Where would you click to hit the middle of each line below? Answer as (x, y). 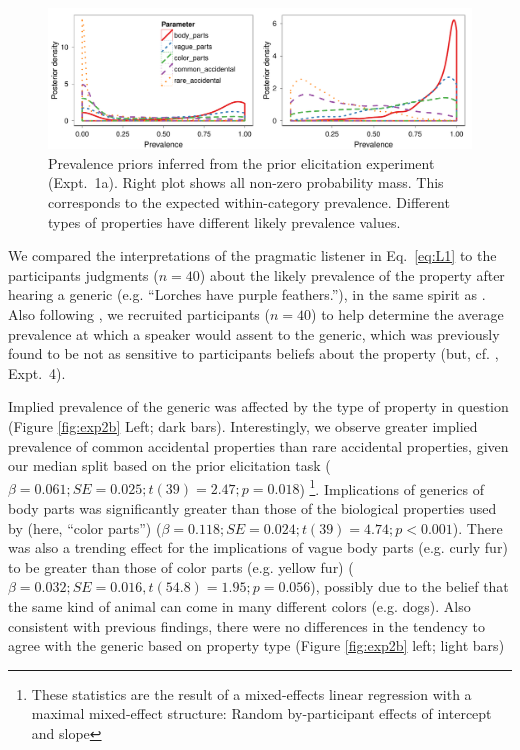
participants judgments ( (83, 274)
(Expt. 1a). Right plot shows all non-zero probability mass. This (246, 182)
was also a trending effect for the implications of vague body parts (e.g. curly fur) (258, 547)
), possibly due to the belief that (409, 586)
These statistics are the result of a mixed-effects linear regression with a (251, 693)
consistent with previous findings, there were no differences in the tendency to (246, 625)
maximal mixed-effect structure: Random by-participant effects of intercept (261, 713)
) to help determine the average (407, 313)
